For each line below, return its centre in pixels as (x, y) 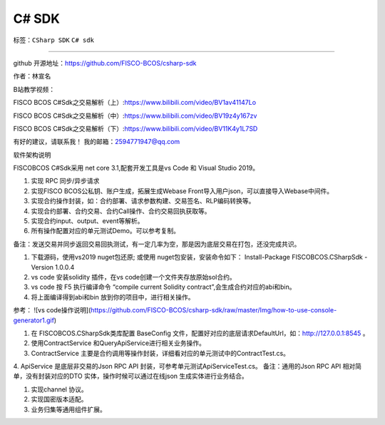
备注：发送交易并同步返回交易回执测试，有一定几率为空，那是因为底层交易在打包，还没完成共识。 (157, 244)
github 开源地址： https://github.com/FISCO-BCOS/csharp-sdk (105, 63)
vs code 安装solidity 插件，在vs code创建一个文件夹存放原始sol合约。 (133, 277)
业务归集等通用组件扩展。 (68, 409)
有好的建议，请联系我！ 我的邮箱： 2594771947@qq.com (97, 142)
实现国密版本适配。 (59, 399)
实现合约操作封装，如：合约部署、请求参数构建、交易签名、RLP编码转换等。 (143, 201)
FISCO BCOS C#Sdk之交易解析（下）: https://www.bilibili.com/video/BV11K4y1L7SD (135, 128)
